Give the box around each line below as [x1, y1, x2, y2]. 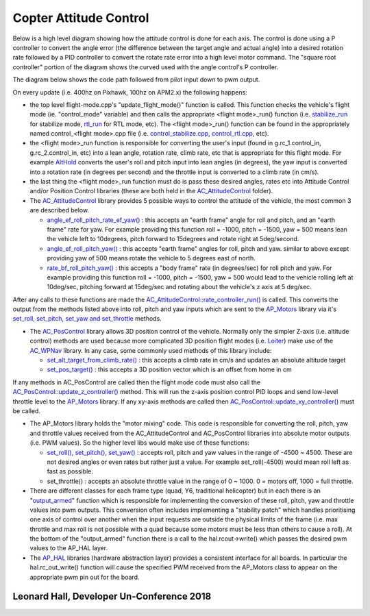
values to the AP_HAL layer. [29, 544, 108, 552]
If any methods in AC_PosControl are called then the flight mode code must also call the [12, 378, 260, 386]
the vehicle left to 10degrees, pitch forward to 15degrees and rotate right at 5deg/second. [47, 235, 299, 243]
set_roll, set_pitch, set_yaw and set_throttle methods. [12, 315, 162, 323]
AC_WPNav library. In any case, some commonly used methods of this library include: [29, 346, 272, 354]
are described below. [29, 206, 89, 214]
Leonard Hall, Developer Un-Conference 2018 [12, 591, 212, 602]
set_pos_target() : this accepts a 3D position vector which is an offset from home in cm [47, 365, 293, 373]
